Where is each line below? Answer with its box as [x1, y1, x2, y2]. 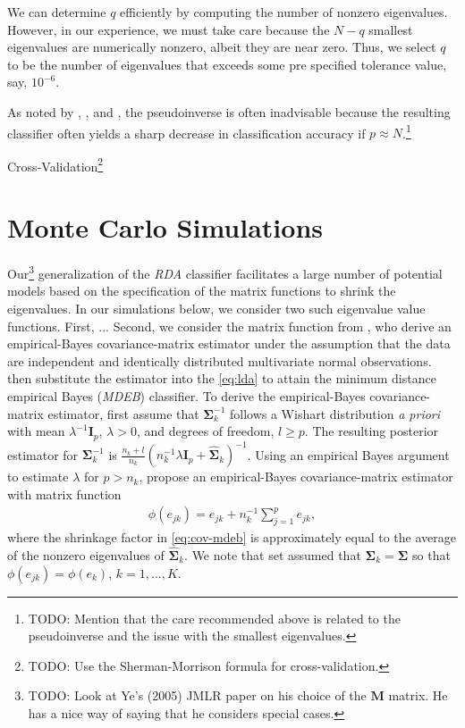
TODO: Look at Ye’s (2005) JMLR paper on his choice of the [28, 686, 367, 705]
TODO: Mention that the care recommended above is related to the [28, 608, 401, 627]
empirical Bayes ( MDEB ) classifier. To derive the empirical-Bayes [7, 387, 366, 405]
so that [412, 545, 451, 564]
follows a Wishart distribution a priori [229, 404, 441, 423]
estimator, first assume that [47, 404, 199, 423]
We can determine [7, 3, 106, 21]
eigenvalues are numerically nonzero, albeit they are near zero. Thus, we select [7, 38, 436, 56]
